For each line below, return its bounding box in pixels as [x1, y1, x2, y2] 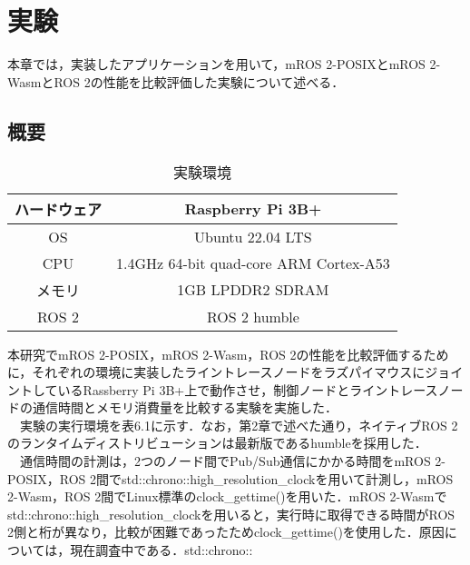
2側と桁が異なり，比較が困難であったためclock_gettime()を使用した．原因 [7, 522, 445, 541]
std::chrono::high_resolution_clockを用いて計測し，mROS [122, 469, 454, 488]
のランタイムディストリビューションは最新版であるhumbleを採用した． [7, 433, 427, 452]
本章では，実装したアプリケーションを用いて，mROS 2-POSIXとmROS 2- [7, 55, 441, 74]
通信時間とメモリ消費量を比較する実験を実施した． [32, 398, 338, 417]
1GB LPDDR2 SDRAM [177, 279, 329, 301]
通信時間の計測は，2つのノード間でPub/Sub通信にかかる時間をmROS [19, 451, 431, 471]
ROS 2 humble [206, 305, 299, 327]
